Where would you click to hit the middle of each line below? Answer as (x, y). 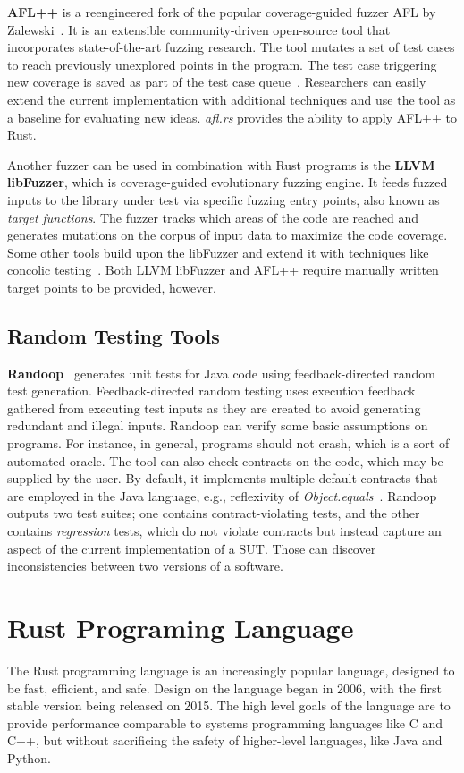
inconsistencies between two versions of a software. (145, 566)
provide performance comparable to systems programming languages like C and (225, 722)
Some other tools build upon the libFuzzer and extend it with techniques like (218, 252)
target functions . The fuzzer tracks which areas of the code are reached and (213, 217)
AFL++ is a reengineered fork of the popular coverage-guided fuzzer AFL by (222, 12)
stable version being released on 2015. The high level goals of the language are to (229, 705)
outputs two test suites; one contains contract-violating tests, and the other (214, 513)
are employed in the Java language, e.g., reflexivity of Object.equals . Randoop (222, 495)
